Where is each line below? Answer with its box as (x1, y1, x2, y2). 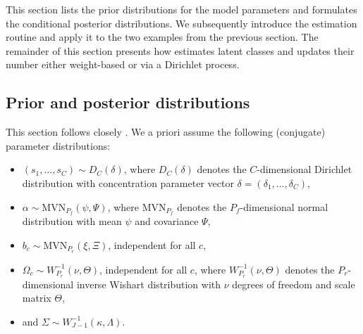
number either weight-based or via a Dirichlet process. (6, 57, 240, 72)
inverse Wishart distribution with (76, 276, 221, 291)
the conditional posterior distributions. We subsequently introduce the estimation (6, 15, 357, 30)
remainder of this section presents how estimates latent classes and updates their (6, 43, 355, 58)
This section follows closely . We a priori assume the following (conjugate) (6, 124, 326, 139)
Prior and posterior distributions (6, 91, 250, 113)
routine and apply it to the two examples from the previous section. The (6, 30, 319, 44)
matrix (22, 290, 51, 305)
